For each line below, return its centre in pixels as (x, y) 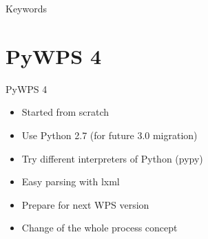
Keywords (27, 8)
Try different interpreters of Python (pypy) (112, 158)
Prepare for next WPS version (85, 204)
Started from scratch (65, 112)
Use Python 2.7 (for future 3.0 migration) (110, 135)
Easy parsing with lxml (71, 181)
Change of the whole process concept (100, 228)
